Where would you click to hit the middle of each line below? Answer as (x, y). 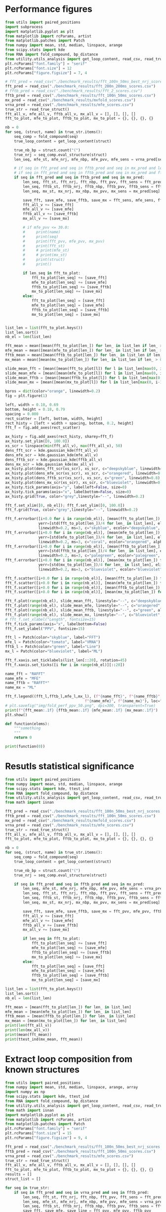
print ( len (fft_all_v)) (28, 1026)
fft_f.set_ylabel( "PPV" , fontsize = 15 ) (45, 629)
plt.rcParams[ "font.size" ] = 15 (38, 1133)
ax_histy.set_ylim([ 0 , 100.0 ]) (37, 441)
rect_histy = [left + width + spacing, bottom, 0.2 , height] (69, 423)
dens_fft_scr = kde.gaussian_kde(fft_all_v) (52, 450)
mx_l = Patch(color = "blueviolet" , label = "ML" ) (54, 651)
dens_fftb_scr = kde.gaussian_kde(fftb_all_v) (54, 460)
